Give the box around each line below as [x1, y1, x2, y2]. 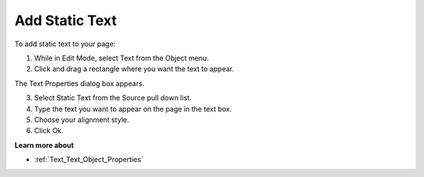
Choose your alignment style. [34, 114, 130, 125]
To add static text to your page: [14, 39, 116, 49]
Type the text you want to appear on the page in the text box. [34, 104, 232, 114]
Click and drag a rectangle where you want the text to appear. [34, 64, 235, 74]
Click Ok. [34, 126, 64, 135]
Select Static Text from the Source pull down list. [34, 93, 192, 103]
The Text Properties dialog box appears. [14, 78, 144, 88]
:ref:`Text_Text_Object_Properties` [34, 155, 144, 164]
